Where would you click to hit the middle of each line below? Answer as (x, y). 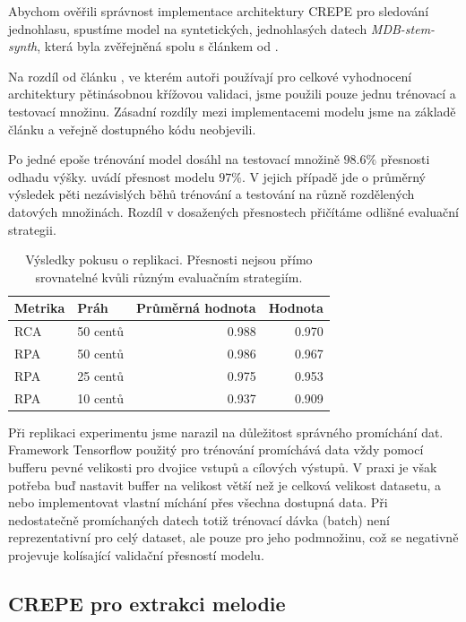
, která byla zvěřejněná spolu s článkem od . (158, 46)
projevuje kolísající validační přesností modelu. (136, 554)
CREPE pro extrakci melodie (147, 603)
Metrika (40, 308)
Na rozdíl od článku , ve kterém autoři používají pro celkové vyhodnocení (210, 76)
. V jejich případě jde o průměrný (333, 176)
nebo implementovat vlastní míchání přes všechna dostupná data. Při (198, 502)
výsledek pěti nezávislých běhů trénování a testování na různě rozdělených (211, 194)
